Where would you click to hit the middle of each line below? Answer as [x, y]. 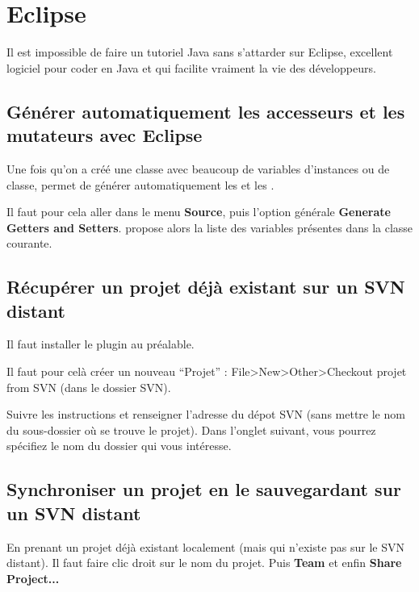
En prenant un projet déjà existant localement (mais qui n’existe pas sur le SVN [206, 546]
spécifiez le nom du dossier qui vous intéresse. [119, 446]
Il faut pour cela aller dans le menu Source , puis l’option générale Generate [199, 212]
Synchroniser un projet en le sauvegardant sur [204, 489]
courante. [29, 243]
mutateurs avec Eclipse [105, 135]
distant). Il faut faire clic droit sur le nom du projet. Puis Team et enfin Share [204, 563]
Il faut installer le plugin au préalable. [101, 344]
